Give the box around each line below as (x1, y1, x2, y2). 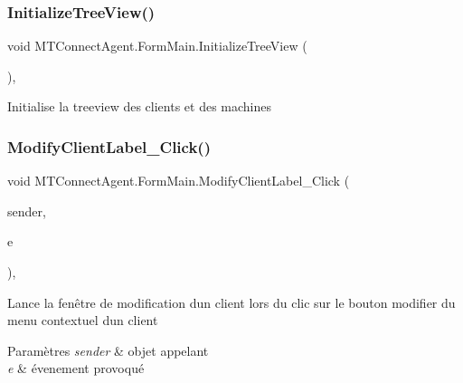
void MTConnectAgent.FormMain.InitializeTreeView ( (7, 36, 307, 55)
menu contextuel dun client (7, 311, 158, 330)
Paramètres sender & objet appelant (7, 340, 209, 359)
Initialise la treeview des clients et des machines (7, 97, 272, 116)
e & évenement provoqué (7, 359, 145, 378)
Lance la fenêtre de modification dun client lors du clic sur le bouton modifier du (7, 292, 456, 311)
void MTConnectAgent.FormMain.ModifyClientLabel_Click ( (7, 171, 350, 190)
